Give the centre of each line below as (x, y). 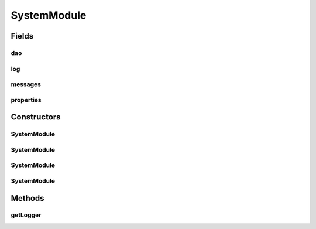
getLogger (26, 215)
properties (26, 100)
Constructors (36, 117)
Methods (28, 198)
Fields (22, 36)
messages (26, 84)
